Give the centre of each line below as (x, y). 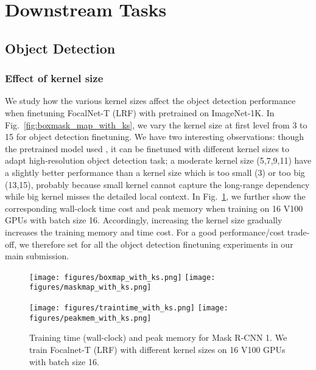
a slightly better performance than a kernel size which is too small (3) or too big (155, 172)
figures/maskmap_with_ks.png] (90, 288)
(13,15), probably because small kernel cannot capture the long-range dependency (157, 184)
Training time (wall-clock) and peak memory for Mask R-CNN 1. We (158, 337)
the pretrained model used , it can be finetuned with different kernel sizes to (147, 148)
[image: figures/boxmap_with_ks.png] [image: (122, 277)
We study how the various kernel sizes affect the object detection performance (150, 101)
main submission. (37, 256)
